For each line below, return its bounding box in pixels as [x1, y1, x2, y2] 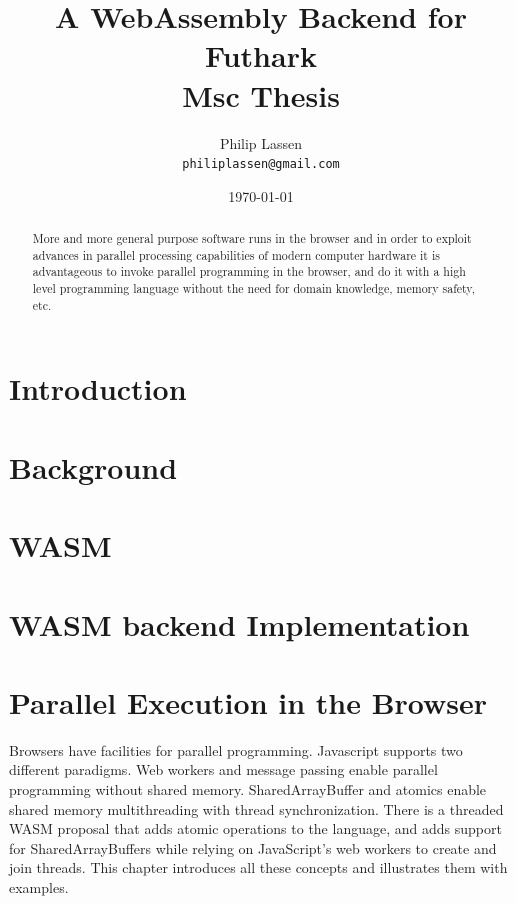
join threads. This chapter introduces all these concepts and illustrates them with [9, 857, 508, 878]
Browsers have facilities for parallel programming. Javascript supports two [9, 739, 463, 760]
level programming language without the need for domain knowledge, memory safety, [32, 280, 475, 297]
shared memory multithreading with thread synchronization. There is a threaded [9, 798, 504, 819]
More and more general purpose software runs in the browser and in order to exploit [32, 230, 472, 247]
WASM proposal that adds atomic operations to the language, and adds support [9, 818, 502, 839]
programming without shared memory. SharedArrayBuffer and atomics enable [9, 779, 487, 800]
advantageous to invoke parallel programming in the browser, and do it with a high [32, 263, 466, 280]
